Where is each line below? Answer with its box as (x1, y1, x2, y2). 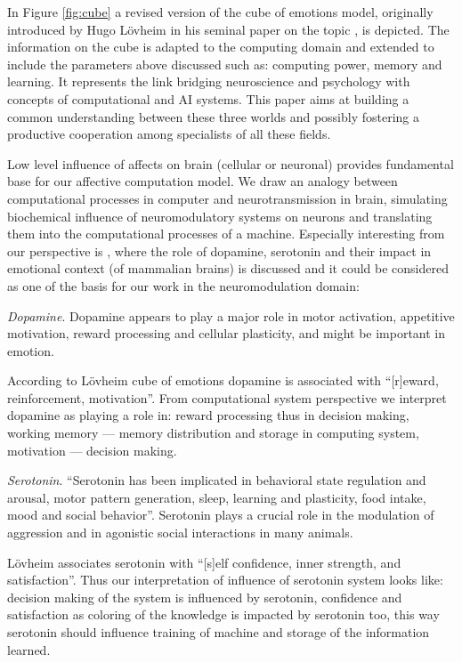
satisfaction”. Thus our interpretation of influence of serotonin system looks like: (7, 570, 443, 589)
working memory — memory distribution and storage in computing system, (7, 424, 419, 442)
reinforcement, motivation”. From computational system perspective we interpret (7, 388, 447, 407)
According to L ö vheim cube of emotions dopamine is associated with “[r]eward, (7, 371, 439, 390)
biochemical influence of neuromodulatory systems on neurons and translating (7, 206, 433, 225)
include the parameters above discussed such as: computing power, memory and (7, 54, 442, 73)
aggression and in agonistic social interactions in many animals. (7, 523, 353, 542)
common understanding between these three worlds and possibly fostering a (7, 107, 420, 125)
